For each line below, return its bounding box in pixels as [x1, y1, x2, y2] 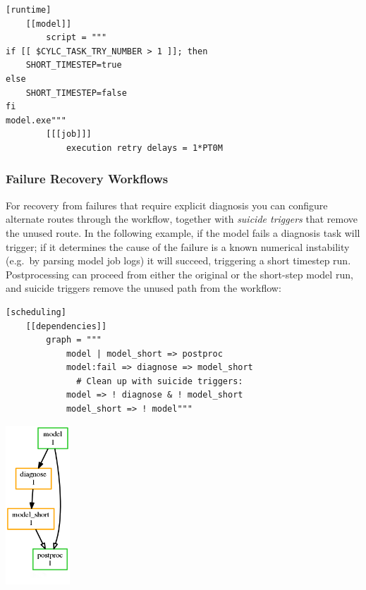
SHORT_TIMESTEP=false [25, 87, 127, 98]
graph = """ [46, 335, 102, 345]
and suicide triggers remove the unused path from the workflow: [6, 281, 281, 295]
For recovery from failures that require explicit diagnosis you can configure [6, 197, 328, 212]
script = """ [46, 32, 107, 43]
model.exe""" [6, 115, 66, 125]
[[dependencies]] [25, 321, 107, 331]
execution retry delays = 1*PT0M [66, 142, 223, 153]
